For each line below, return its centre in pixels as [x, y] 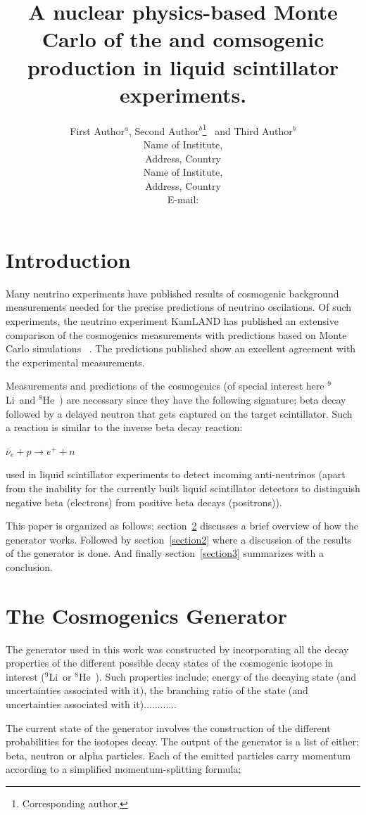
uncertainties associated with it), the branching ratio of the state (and [157, 690]
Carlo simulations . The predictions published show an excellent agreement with [181, 348]
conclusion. [29, 566]
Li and [21, 399]
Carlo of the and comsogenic [183, 39]
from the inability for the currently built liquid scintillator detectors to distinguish [183, 488]
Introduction [68, 259]
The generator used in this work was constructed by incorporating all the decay [177, 649]
